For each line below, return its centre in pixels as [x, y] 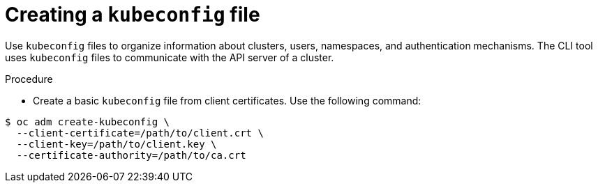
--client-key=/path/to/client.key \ [117, 144]
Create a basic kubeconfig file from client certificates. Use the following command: [227, 100]
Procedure [29, 79]
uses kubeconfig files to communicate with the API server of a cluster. [170, 57]
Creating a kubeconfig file [133, 15]
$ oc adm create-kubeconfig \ [88, 122]
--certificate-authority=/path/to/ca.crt [131, 155]
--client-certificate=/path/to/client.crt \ [140, 133]
